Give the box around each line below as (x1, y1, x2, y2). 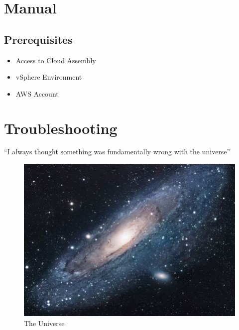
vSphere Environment (15, 72, 82, 82)
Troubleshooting (4, 117, 118, 138)
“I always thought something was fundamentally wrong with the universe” (4, 146, 231, 157)
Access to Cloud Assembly (15, 55, 96, 65)
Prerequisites (4, 31, 73, 47)
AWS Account (15, 88, 59, 99)
